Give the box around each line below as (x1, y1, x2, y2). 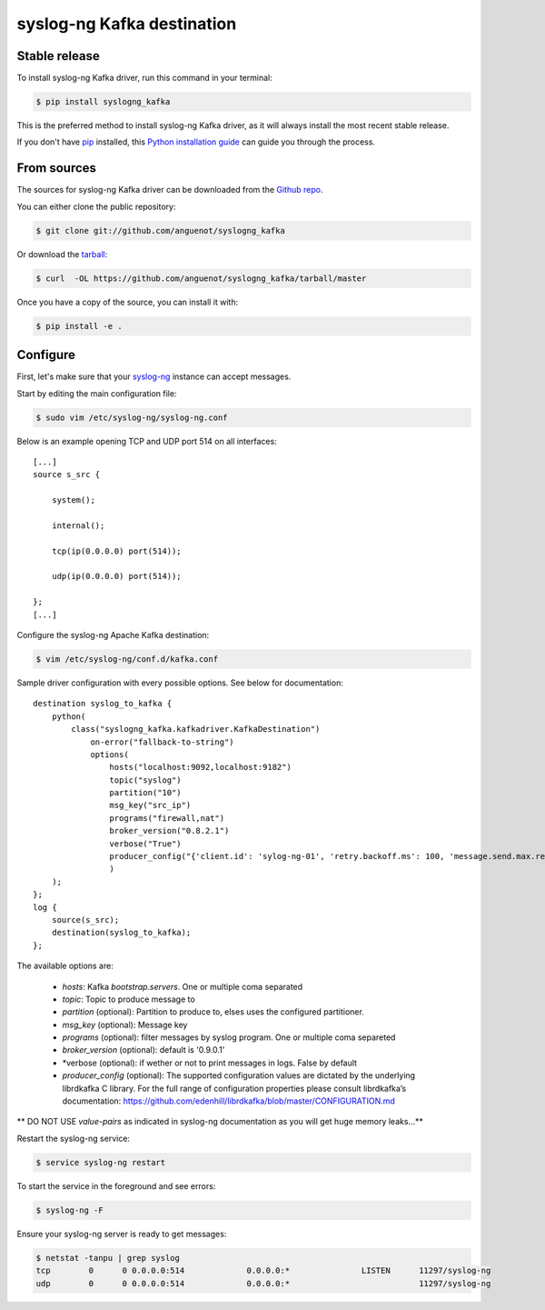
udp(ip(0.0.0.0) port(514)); (51, 571, 182, 582)
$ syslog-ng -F (35, 1205, 104, 1215)
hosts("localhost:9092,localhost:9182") (109, 762, 292, 773)
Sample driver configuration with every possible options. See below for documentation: (16, 677, 344, 688)
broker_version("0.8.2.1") (109, 825, 230, 836)
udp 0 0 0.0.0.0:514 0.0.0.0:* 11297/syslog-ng (35, 1278, 491, 1288)
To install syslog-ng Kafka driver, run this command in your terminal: (16, 73, 272, 84)
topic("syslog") (109, 775, 182, 785)
